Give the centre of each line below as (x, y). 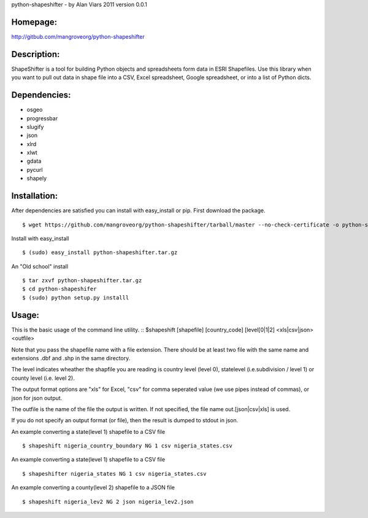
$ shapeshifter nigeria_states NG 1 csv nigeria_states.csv (114, 474)
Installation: (35, 196)
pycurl (35, 169)
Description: (36, 54)
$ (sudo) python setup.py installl (76, 297)
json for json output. (37, 398)
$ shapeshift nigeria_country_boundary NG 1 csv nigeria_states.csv (127, 446)
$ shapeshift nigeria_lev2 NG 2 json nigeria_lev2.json (108, 501)
